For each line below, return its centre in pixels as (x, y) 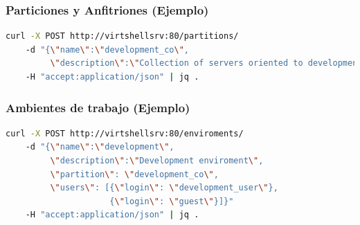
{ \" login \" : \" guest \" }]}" (172, 201)
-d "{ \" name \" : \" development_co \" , (107, 49)
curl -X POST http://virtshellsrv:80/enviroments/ (125, 133)
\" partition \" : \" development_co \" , (134, 174)
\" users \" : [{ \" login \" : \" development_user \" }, (164, 188)
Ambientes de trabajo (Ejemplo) (98, 107)
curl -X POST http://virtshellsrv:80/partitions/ (122, 36)
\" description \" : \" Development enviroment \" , (157, 161)
